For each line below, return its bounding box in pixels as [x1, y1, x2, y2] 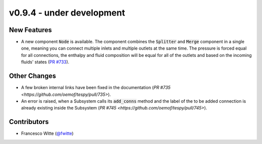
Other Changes [9, 72, 56, 80]
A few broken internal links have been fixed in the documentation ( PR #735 [21, 85, 171, 90]
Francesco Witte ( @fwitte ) [21, 130, 74, 136]
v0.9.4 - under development [9, 7, 126, 18]
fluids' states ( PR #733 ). [21, 59, 70, 65]
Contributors [9, 118, 49, 126]
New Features [9, 26, 52, 34]
